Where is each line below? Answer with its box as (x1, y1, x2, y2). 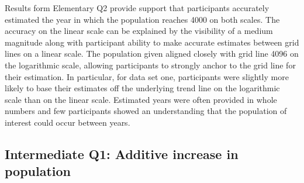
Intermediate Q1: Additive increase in (5, 144, 239, 163)
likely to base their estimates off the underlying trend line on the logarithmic (5, 82, 280, 94)
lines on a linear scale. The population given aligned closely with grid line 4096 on (5, 47, 299, 60)
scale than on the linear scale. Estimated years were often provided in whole (5, 93, 277, 105)
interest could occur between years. (5, 116, 130, 128)
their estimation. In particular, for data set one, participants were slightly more (5, 70, 289, 82)
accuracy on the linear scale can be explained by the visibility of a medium (5, 25, 273, 37)
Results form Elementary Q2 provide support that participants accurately (5, 2, 270, 13)
